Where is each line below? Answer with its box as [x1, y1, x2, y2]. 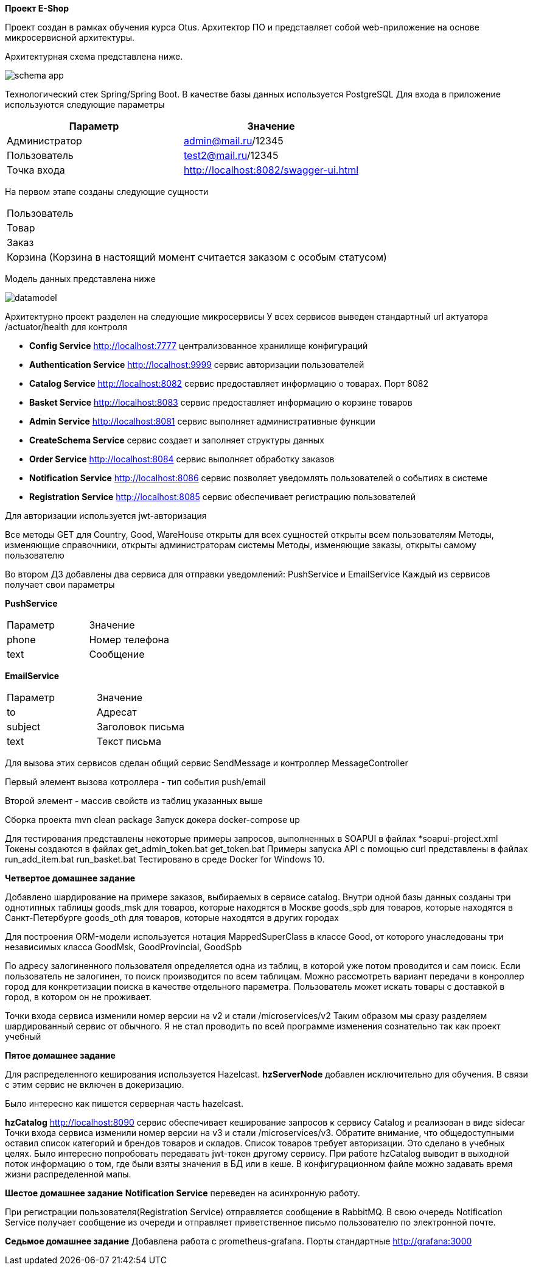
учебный [5, 1031, 41, 1042]
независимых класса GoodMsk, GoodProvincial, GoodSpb [5, 942, 242, 952]
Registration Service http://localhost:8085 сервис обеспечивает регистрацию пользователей [29, 492, 416, 502]
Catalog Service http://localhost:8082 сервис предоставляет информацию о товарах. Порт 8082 [29, 378, 429, 389]
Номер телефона [89, 633, 169, 646]
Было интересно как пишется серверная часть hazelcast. [5, 1098, 243, 1109]
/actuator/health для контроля [5, 322, 127, 332]
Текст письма [97, 735, 162, 747]
